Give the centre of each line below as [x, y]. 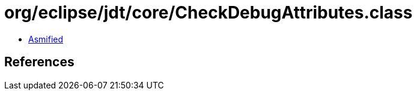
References [39, 62]
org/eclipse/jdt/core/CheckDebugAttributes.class [208, 13]
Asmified [46, 39]
